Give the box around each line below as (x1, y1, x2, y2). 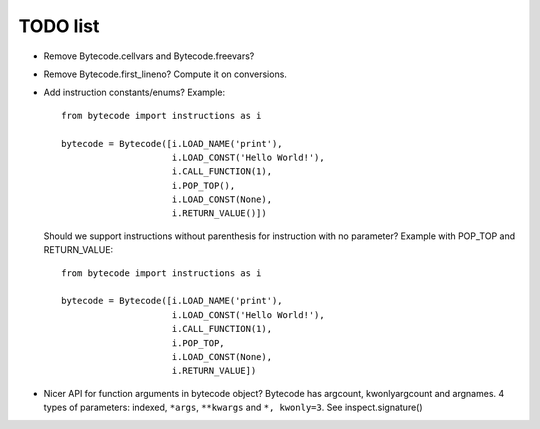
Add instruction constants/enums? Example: (43, 86, 226, 99)
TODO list (18, 15, 100, 37)
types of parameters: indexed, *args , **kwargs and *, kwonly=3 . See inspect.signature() (43, 401, 424, 414)
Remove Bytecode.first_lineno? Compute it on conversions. (43, 68, 287, 80)
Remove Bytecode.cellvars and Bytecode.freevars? (43, 50, 255, 62)
